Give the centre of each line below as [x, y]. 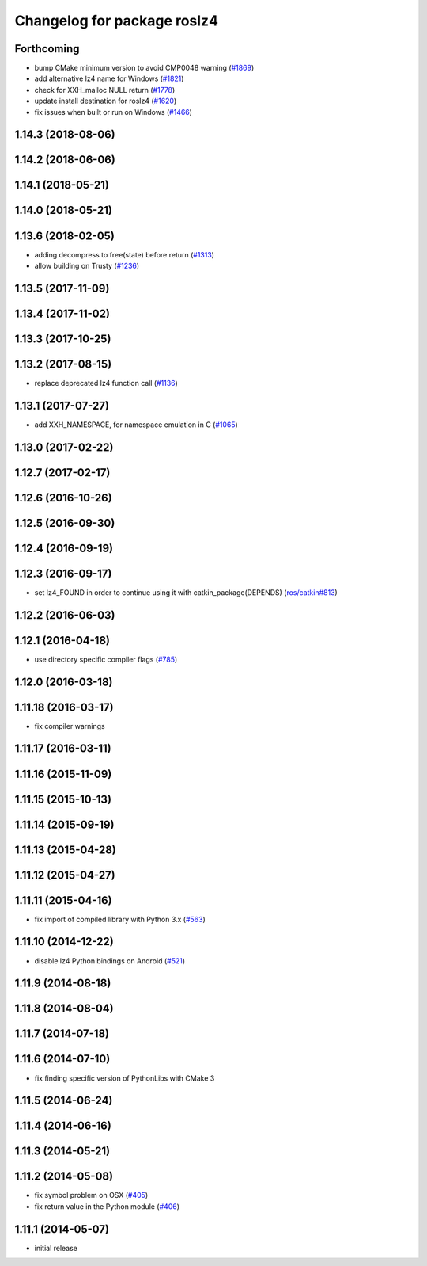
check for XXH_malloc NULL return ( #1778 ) [105, 90]
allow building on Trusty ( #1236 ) [87, 265]
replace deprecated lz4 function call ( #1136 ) [106, 383]
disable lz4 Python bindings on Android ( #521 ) [110, 961]
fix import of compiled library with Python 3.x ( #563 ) [120, 919]
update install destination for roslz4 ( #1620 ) [106, 101]
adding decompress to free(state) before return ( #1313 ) [125, 254]
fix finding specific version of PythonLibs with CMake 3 [125, 1078]
